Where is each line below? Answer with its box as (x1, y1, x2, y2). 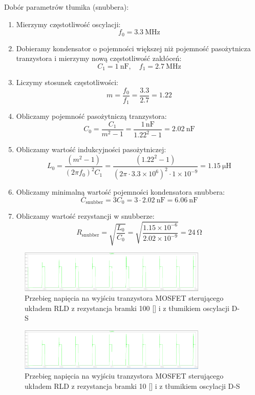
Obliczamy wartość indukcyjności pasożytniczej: (16, 144, 166, 155)
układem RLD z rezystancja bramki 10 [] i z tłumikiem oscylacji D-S (25, 380, 240, 391)
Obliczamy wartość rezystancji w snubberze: (16, 211, 155, 221)
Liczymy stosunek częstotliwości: (16, 77, 118, 88)
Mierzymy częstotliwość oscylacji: (16, 18, 121, 29)
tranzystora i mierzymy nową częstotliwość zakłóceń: (16, 53, 182, 64)
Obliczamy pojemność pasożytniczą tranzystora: (16, 111, 167, 121)
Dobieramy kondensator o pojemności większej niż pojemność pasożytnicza (16, 43, 251, 53)
